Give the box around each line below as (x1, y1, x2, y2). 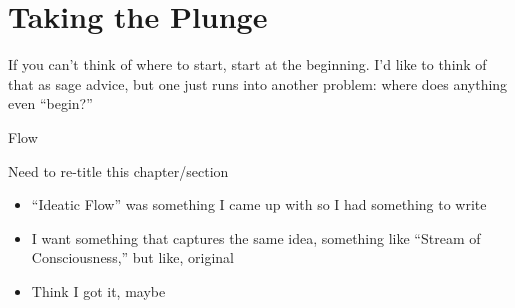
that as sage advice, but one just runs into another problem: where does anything (8, 73, 508, 94)
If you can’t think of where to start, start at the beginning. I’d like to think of (8, 54, 487, 75)
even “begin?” (8, 93, 93, 114)
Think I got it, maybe (31, 280, 166, 301)
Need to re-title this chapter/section (8, 160, 229, 181)
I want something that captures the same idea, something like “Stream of (31, 227, 481, 248)
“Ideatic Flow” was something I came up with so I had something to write (31, 194, 487, 215)
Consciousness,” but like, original (31, 247, 234, 268)
